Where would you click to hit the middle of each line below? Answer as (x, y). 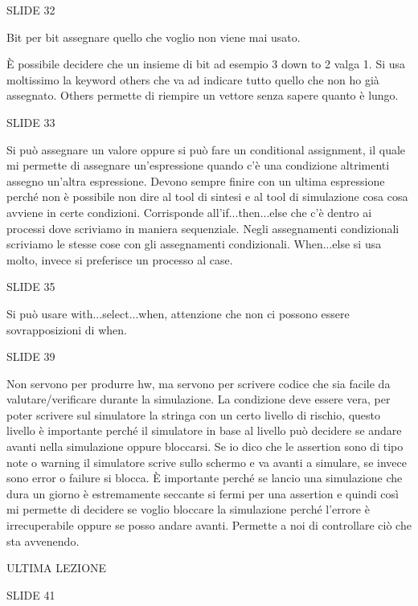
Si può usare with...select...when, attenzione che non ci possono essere (178, 313)
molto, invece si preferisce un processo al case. (120, 259)
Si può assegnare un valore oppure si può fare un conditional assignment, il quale (206, 149)
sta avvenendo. (43, 540)
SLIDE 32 (31, 10)
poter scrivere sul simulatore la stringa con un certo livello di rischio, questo (194, 414)
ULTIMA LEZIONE (57, 568)
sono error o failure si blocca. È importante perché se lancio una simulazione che (205, 478)
